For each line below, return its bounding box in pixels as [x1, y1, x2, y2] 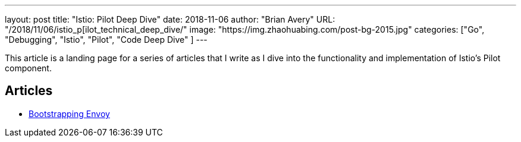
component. [5, 63, 52, 73]
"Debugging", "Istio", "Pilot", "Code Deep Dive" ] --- [5, 34, 208, 45]
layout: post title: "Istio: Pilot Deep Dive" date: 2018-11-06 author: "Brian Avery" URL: [5, 14, 335, 24]
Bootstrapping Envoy [29, 108, 110, 119]
